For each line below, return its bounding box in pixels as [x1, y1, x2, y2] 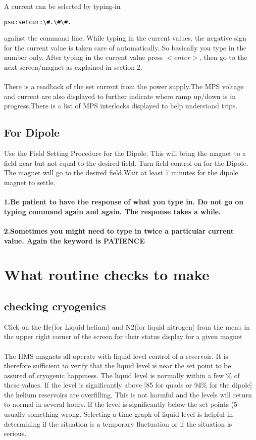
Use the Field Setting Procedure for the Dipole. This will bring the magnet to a [4, 148, 246, 158]
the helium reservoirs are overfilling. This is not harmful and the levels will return [4, 389, 252, 399]
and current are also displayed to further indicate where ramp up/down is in [4, 91, 236, 101]
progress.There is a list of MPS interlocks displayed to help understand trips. [4, 100, 238, 111]
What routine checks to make [4, 264, 209, 285]
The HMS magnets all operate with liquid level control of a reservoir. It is [4, 350, 228, 361]
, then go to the [200, 52, 247, 62]
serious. [4, 428, 27, 439]
